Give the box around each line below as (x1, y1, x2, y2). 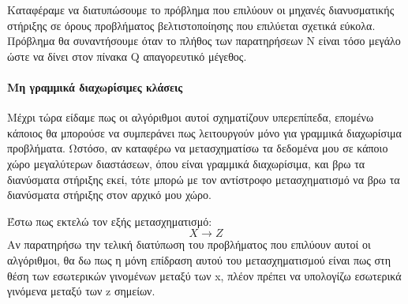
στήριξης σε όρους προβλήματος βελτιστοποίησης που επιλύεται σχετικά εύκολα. (7, 17, 376, 33)
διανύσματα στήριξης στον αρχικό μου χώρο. (7, 186, 211, 203)
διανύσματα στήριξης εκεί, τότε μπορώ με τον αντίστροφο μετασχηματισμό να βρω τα (7, 171, 400, 187)
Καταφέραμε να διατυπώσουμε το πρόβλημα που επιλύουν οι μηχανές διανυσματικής (7, 2, 395, 17)
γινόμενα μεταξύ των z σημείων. (7, 283, 155, 299)
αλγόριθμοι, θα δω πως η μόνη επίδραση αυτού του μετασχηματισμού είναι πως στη (7, 251, 391, 268)
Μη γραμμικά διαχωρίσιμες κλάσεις (7, 78, 183, 95)
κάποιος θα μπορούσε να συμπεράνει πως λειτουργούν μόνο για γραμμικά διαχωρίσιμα (7, 124, 402, 141)
